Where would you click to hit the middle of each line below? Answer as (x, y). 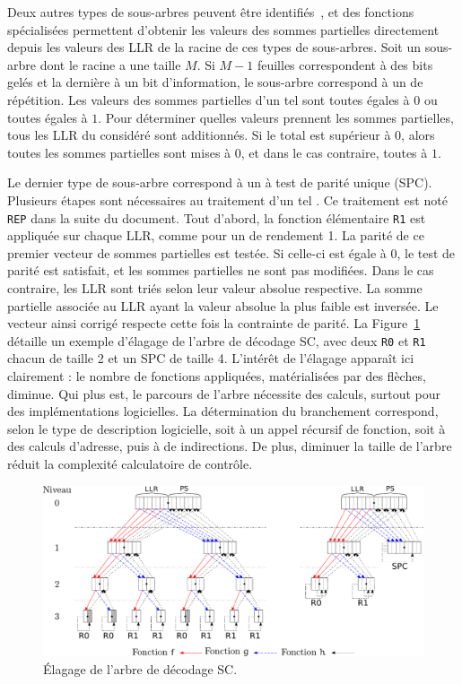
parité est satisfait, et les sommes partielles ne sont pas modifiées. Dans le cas (221, 270)
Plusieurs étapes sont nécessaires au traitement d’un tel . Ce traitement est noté (227, 199)
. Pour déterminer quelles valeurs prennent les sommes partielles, (276, 117)
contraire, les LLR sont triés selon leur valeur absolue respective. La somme (215, 287)
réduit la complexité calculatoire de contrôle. (130, 463)
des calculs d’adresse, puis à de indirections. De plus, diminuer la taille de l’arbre (230, 446)
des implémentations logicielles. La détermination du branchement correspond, (223, 411)
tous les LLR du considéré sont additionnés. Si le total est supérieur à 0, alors (221, 135)
